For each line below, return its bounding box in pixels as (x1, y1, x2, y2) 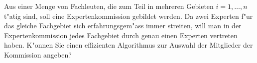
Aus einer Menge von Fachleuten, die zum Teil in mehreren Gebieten (4, 1, 214, 11)
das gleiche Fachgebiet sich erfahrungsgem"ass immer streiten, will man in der (4, 20, 242, 31)
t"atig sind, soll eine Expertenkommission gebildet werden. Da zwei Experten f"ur (4, 10, 253, 21)
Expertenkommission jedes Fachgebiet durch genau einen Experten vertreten (4, 30, 238, 40)
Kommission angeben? (4, 49, 72, 60)
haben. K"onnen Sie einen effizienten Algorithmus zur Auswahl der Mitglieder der (4, 40, 253, 50)
